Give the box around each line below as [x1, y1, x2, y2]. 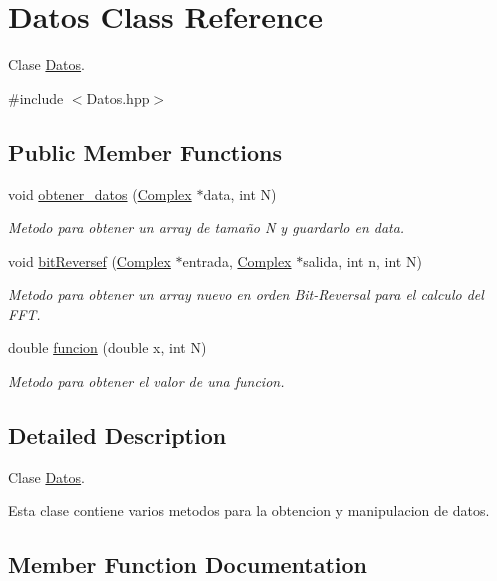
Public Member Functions [8, 136, 282, 167]
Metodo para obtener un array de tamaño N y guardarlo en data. [8, 217, 405, 238]
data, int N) [203, 183, 277, 204]
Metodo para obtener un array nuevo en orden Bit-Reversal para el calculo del [8, 284, 484, 305]
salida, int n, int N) [303, 250, 422, 271]
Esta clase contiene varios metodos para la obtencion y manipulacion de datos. [8, 500, 490, 521]
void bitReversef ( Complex [8, 250, 171, 271]
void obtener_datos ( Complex [8, 183, 192, 204]
